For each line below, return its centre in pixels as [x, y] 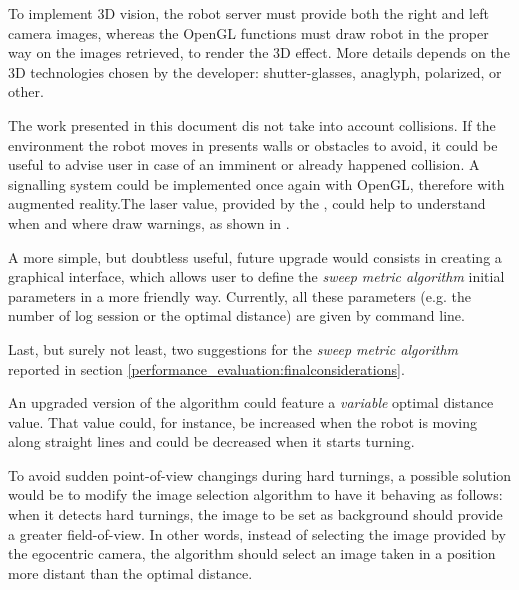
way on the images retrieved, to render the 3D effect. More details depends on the [259, 52]
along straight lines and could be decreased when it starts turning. [211, 441]
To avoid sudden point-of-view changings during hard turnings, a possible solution [260, 474]
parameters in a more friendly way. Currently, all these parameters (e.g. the [239, 295]
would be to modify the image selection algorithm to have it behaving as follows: [255, 494]
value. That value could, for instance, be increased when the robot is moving [242, 421]
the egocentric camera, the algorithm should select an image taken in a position [252, 553]
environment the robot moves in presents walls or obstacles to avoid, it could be [253, 144]
